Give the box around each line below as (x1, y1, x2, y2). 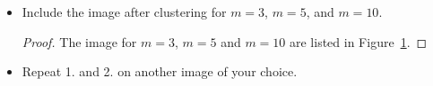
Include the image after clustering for (22, 3, 227, 20)
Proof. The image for (22, 32, 137, 51)
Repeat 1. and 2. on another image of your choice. (22, 62, 298, 81)
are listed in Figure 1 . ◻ (289, 32, 428, 51)
